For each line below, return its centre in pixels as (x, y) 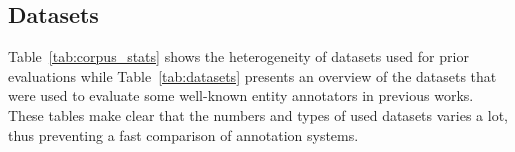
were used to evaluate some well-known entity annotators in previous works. (241, 95)
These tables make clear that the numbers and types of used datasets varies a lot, (258, 114)
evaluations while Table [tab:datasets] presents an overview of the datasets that (252, 75)
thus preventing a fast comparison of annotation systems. (183, 134)
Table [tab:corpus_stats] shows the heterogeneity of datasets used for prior (238, 56)
